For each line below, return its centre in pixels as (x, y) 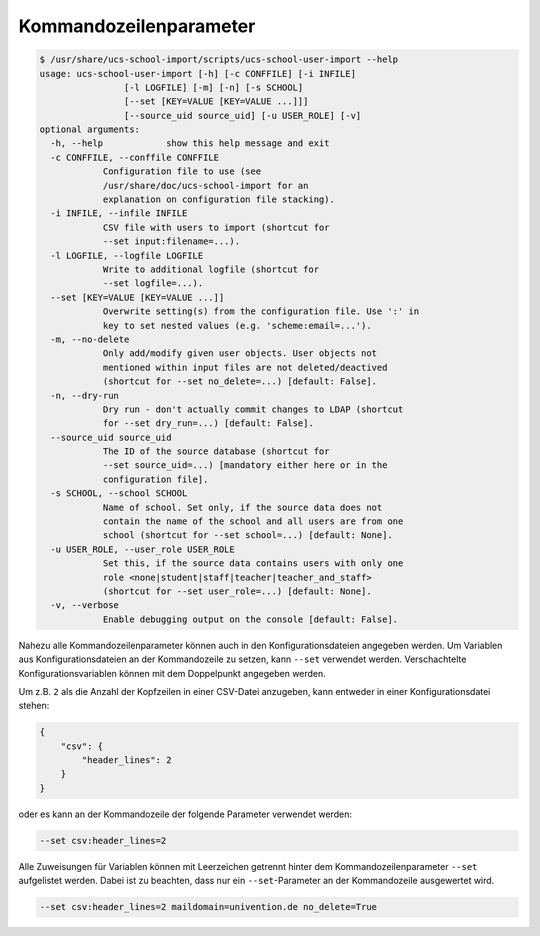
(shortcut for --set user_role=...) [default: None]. (237, 591)
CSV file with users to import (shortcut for (216, 227)
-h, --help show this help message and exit (190, 143)
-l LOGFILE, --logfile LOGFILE (127, 255)
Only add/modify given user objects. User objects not (240, 353)
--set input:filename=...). (171, 241)
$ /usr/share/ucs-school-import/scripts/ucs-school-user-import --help (219, 59)
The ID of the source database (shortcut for (216, 451)
